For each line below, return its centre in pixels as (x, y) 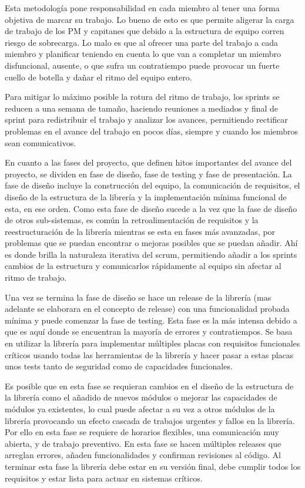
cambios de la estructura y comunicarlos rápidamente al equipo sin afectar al (143, 266)
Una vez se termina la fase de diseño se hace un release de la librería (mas (138, 297)
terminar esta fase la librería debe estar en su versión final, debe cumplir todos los (153, 466)
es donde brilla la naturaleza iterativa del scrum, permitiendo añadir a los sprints (151, 254)
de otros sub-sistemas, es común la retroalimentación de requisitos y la (132, 220)
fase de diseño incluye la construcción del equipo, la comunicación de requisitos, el (152, 185)
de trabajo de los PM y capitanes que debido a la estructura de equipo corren (145, 31)
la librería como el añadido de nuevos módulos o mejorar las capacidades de (141, 397)
